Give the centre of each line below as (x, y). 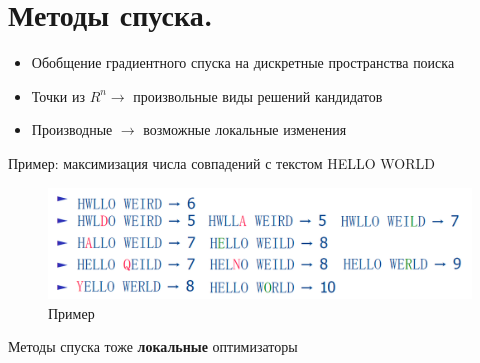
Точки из (58, 95)
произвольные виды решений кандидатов (258, 95)
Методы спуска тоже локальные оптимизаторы (153, 346)
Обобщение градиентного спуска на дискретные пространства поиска (243, 62)
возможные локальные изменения (245, 129)
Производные (72, 129)
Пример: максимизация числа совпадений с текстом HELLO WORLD (221, 162)
